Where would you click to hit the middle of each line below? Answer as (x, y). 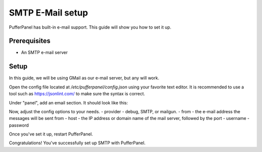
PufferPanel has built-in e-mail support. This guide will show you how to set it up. (90, 27)
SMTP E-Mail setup (49, 13)
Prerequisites (30, 41)
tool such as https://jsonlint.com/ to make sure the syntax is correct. (77, 94)
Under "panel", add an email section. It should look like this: (68, 102)
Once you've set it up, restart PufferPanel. (51, 134)
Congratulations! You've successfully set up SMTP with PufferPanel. (77, 143)
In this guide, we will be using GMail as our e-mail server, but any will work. (84, 78)
